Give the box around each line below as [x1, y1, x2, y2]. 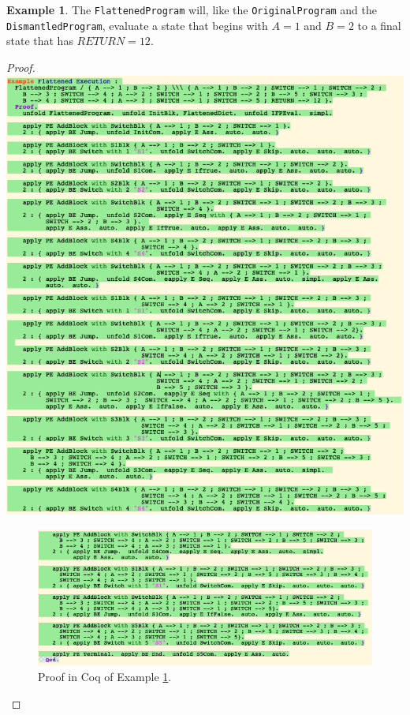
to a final [357, 17, 401, 33]
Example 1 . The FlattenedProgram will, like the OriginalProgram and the [6, 2, 377, 17]
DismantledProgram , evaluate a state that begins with [6, 17, 268, 33]
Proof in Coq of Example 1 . [38, 668, 172, 684]
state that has [6, 32, 73, 49]
